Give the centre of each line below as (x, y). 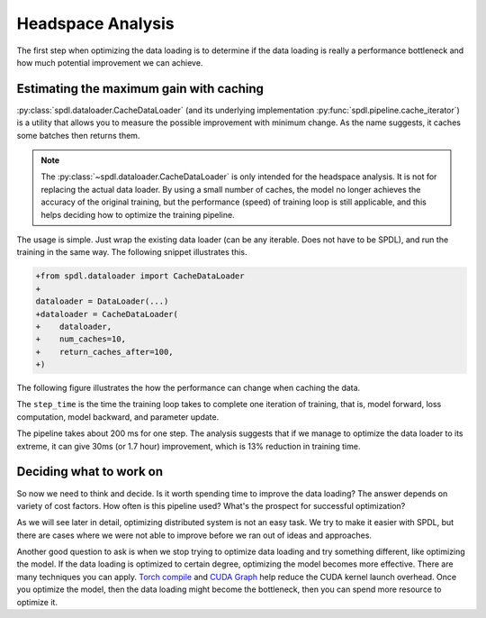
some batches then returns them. (78, 135)
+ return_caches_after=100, (105, 352)
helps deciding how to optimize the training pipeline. (138, 214)
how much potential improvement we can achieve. (110, 62)
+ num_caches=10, (81, 339)
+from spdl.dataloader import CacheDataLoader (140, 276)
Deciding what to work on (90, 472)
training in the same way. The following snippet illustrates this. (132, 252)
